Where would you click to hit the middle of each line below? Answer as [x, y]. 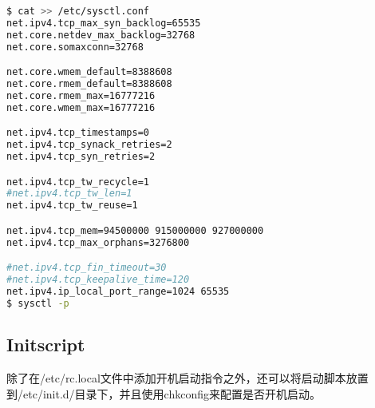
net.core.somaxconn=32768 [75, 47]
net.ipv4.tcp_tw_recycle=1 [78, 182]
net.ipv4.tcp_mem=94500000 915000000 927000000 [135, 230]
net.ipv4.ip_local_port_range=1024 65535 [118, 292]
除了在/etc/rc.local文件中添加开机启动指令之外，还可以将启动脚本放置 [187, 377]
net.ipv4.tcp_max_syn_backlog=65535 [104, 23]
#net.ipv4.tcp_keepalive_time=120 [98, 280]
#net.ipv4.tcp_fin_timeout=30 [87, 268]
